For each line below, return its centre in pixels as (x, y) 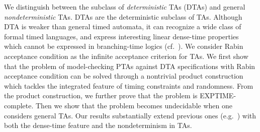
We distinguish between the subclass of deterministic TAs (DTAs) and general (125, 7)
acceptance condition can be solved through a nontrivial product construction (124, 76)
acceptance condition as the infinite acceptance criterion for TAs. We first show (126, 56)
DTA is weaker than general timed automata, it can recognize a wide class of (123, 26)
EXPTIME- (218, 95)
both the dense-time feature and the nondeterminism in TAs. (98, 125)
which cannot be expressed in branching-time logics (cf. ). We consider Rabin (124, 46)
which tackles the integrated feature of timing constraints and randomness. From (129, 85)
